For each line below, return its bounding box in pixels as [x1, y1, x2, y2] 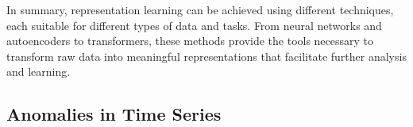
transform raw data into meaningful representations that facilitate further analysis [6, 47, 407, 64]
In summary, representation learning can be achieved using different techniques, [6, 2, 394, 17]
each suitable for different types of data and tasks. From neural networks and [6, 17, 382, 33]
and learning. [6, 63, 71, 80]
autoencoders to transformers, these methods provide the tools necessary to [6, 32, 374, 49]
